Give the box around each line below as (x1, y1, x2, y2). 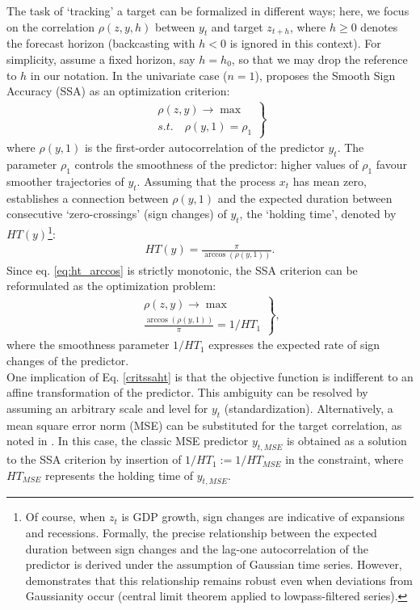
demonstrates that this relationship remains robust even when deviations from (25, 571, 413, 588)
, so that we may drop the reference (231, 50, 408, 67)
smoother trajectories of (6, 172, 124, 189)
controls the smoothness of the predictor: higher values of (74, 155, 359, 172)
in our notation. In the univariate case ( (30, 66, 228, 83)
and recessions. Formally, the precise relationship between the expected (25, 524, 377, 541)
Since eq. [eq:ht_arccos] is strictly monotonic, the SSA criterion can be (6, 261, 358, 278)
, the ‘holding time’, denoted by (239, 205, 397, 222)
